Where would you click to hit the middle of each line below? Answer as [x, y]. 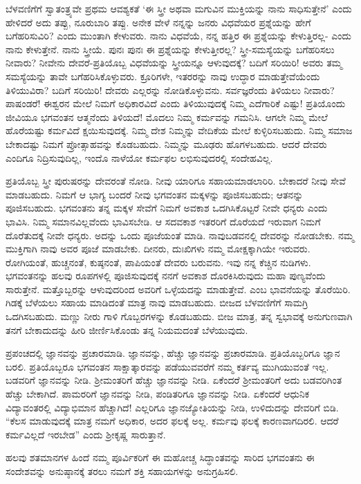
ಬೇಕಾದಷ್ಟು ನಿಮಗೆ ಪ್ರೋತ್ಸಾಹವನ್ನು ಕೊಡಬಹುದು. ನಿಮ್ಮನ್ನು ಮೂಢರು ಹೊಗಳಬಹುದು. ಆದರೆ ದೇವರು [166, 143]
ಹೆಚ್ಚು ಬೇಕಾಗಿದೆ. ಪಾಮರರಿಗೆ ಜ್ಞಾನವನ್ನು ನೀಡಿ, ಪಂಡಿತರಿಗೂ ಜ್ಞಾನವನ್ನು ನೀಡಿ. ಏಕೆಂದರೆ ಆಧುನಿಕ [158, 394]
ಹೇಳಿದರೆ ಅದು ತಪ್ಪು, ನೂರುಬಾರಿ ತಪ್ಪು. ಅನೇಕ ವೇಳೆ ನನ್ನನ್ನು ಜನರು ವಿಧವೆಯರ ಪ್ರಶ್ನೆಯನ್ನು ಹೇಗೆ [158, 22]
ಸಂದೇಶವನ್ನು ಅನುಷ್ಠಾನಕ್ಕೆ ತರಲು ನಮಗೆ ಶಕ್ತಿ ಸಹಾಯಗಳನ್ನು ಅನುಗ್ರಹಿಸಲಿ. [122, 471]
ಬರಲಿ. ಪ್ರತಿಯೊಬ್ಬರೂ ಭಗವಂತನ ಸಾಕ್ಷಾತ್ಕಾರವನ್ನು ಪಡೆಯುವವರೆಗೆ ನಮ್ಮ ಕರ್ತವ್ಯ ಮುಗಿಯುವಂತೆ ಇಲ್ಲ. [167, 366]
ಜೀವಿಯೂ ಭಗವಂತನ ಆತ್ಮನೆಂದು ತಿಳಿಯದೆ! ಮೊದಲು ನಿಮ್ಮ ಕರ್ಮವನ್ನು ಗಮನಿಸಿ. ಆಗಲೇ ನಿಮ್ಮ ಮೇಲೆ [167, 117]
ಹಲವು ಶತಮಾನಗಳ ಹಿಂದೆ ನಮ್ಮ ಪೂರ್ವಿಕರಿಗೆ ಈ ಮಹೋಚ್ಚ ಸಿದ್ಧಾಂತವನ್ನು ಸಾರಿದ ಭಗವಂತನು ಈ [160, 457]
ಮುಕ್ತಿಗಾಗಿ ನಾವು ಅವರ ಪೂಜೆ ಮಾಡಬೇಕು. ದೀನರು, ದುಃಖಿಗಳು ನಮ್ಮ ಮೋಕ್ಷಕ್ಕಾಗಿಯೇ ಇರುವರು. [158, 249]
